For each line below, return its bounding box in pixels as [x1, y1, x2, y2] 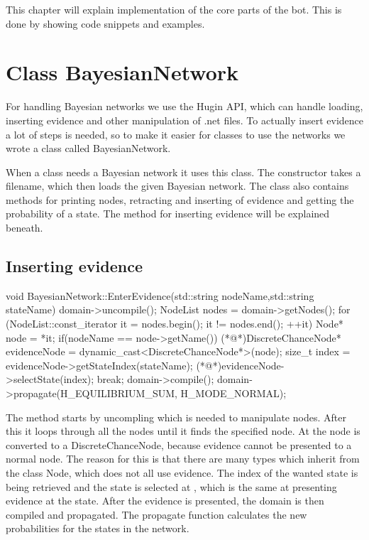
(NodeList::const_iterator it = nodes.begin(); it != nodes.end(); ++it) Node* [6, 316, 343, 331]
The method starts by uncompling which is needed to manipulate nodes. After [6, 409, 346, 424]
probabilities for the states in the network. [6, 521, 189, 536]
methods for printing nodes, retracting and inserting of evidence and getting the [6, 192, 354, 207]
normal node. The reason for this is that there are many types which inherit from [6, 451, 360, 466]
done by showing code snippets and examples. [6, 16, 205, 31]
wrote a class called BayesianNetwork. [6, 141, 171, 156]
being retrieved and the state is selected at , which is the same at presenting [6, 479, 337, 494]
